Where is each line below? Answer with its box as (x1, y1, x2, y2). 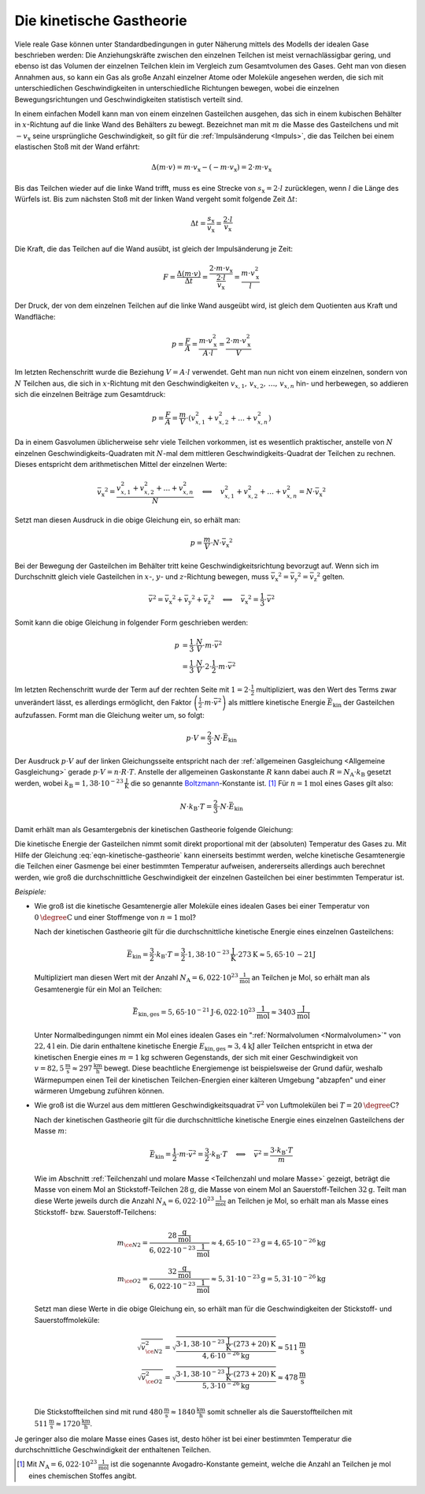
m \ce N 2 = (116, 1238, 149, 1249)
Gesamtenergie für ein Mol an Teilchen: (34, 984, 162, 994)
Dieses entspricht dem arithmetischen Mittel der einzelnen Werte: (14, 460, 227, 469)
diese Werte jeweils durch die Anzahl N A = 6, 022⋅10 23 (34, 1195, 215, 1207)
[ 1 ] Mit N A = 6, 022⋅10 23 (17, 1459, 98, 1471)
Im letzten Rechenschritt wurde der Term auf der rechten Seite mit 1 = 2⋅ (14, 685, 251, 694)
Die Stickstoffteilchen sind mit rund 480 (34, 1407, 163, 1417)
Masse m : (34, 1126, 67, 1136)
